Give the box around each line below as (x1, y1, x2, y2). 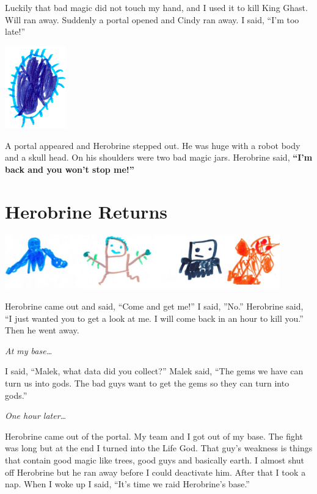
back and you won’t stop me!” (5, 162, 134, 175)
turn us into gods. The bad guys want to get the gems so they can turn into (5, 376, 290, 389)
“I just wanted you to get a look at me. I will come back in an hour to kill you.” (5, 311, 304, 324)
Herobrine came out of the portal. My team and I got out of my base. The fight (5, 429, 303, 442)
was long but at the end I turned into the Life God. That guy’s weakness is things (5, 441, 313, 454)
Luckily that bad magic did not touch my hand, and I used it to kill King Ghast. (5, 1, 308, 13)
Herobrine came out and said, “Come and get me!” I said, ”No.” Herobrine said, (5, 300, 304, 313)
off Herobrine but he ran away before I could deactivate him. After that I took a (5, 465, 306, 478)
